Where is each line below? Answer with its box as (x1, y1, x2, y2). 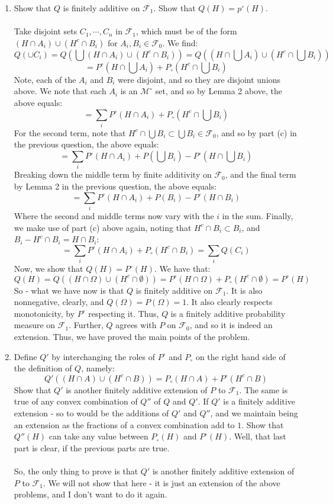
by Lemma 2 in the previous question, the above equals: (14, 180, 217, 192)
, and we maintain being (210, 406, 298, 419)
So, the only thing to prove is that (14, 464, 138, 477)
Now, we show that (14, 262, 83, 275)
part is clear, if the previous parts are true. (14, 441, 170, 454)
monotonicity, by (14, 307, 75, 319)
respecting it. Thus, (88, 307, 159, 319)
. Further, (69, 319, 104, 331)
